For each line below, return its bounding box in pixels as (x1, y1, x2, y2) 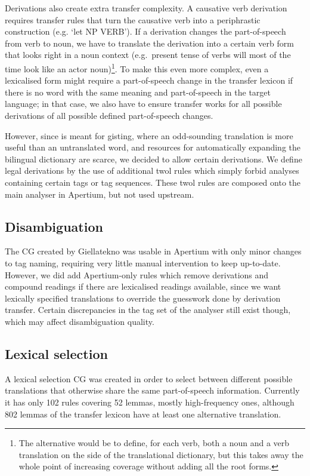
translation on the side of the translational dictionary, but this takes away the (18, 448, 303, 460)
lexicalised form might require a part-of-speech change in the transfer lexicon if (5, 74, 293, 87)
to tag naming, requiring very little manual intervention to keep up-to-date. (5, 256, 281, 269)
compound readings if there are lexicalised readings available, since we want (5, 280, 281, 293)
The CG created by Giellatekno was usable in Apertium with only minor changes (5, 245, 302, 257)
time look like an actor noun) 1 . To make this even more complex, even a (5, 60, 269, 75)
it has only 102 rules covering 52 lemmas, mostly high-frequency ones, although (5, 395, 294, 408)
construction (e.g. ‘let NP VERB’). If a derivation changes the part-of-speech (5, 25, 286, 38)
